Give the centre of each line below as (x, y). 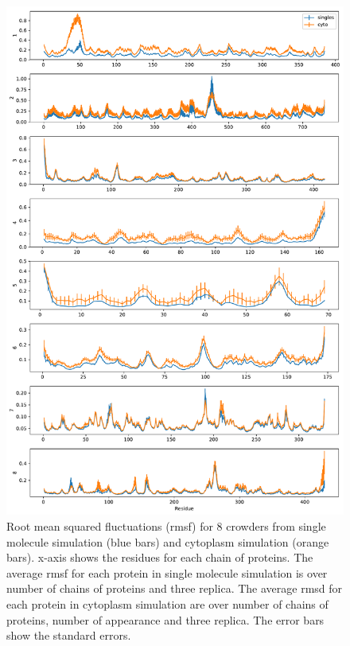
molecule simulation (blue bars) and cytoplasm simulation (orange (168, 541)
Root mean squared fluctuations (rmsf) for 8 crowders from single (166, 526)
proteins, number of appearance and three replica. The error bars (165, 619)
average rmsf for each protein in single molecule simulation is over (167, 572)
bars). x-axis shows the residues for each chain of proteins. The (160, 557)
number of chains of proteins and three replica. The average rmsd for (175, 588)
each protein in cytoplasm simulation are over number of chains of (167, 603)
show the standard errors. (69, 635)
